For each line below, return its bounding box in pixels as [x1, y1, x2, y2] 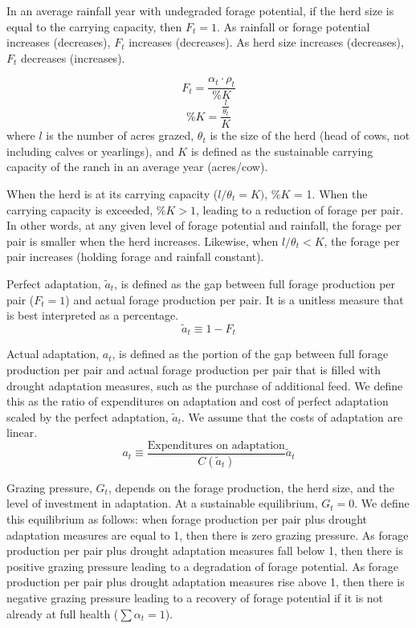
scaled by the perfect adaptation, [6, 408, 169, 425]
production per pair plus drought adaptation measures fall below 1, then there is [6, 542, 403, 559]
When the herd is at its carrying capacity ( [6, 186, 218, 202]
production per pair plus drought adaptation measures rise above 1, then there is [6, 573, 405, 590]
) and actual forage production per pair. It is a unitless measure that [65, 291, 404, 308]
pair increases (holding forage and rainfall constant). [6, 248, 264, 265]
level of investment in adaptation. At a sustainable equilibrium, [6, 495, 318, 512]
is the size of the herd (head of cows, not [210, 127, 410, 144]
